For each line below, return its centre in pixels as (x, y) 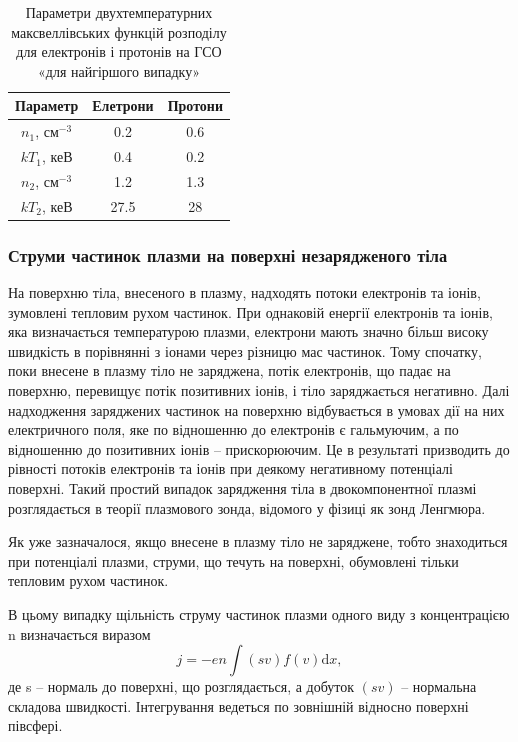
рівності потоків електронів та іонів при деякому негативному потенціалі (230, 468)
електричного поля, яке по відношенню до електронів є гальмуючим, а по (233, 429)
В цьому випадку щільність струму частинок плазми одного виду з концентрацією (259, 613)
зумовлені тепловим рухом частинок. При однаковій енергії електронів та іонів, (250, 311)
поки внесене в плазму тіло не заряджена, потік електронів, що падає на (229, 370)
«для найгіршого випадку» (118, 70)
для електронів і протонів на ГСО (119, 51)
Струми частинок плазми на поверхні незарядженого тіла (228, 254)
